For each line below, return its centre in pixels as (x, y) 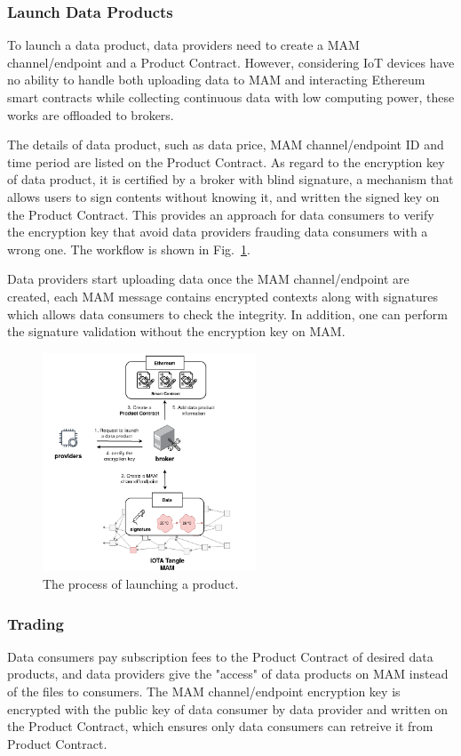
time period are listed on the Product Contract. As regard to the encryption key (226, 161)
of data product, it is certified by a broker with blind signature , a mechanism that (230, 179)
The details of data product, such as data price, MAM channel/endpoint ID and (226, 145)
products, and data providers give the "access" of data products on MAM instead (228, 674)
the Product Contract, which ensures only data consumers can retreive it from (220, 726)
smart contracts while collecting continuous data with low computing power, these (231, 97)
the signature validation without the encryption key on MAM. (176, 331)
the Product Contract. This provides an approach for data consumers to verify (221, 214)
